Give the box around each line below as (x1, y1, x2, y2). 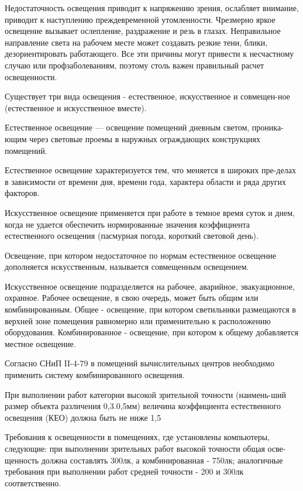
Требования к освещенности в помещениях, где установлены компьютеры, (5, 431, 270, 443)
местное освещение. (5, 337, 76, 349)
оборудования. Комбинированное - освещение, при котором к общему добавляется (5, 326, 298, 338)
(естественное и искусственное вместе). (5, 101, 147, 114)
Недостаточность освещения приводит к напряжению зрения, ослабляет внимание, (5, 2, 299, 13)
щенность (5, 454, 39, 466)
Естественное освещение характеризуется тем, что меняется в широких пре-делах (5, 164, 296, 176)
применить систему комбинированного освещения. (5, 369, 185, 381)
